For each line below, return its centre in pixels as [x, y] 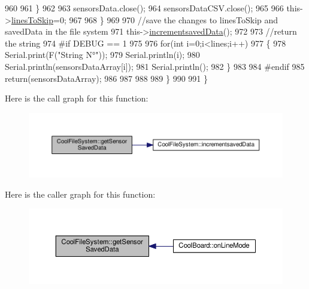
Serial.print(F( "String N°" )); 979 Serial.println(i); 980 [102, 55]
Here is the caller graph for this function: [80, 194]
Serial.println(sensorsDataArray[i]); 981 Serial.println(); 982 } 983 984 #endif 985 [155, 66]
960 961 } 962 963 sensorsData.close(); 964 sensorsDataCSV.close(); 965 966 [144, 8]
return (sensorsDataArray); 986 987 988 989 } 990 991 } [106, 78]
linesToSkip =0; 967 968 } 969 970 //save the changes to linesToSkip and [145, 19]
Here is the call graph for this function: [77, 98]
